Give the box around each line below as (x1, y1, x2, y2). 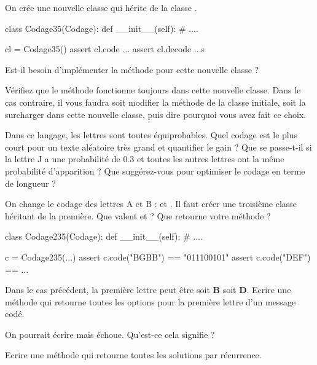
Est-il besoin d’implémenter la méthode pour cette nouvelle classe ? (5, 63, 259, 76)
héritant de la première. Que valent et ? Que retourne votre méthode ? (5, 209, 271, 222)
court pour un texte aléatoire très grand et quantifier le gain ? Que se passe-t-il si (5, 140, 312, 153)
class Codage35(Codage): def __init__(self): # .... (5, 22, 198, 34)
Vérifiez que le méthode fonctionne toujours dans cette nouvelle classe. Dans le (5, 84, 301, 96)
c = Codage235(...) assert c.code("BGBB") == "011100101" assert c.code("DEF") (5, 250, 311, 263)
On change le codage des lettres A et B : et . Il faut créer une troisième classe (5, 197, 297, 210)
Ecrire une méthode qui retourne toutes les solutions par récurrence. (5, 348, 262, 361)
